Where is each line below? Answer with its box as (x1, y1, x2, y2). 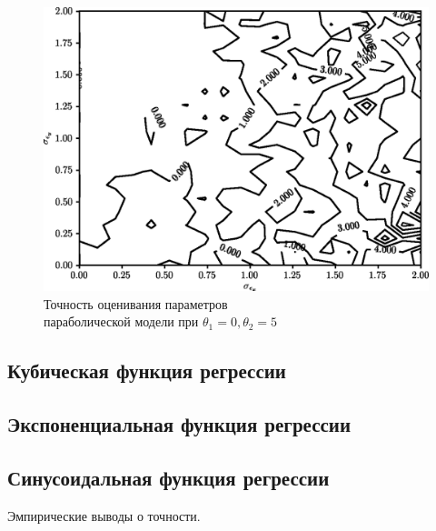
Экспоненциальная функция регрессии (7, 410, 351, 438)
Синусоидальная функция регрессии (7, 463, 330, 491)
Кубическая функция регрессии (7, 356, 286, 385)
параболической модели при (44, 312, 199, 331)
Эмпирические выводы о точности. (7, 506, 201, 525)
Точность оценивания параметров (44, 294, 228, 313)
